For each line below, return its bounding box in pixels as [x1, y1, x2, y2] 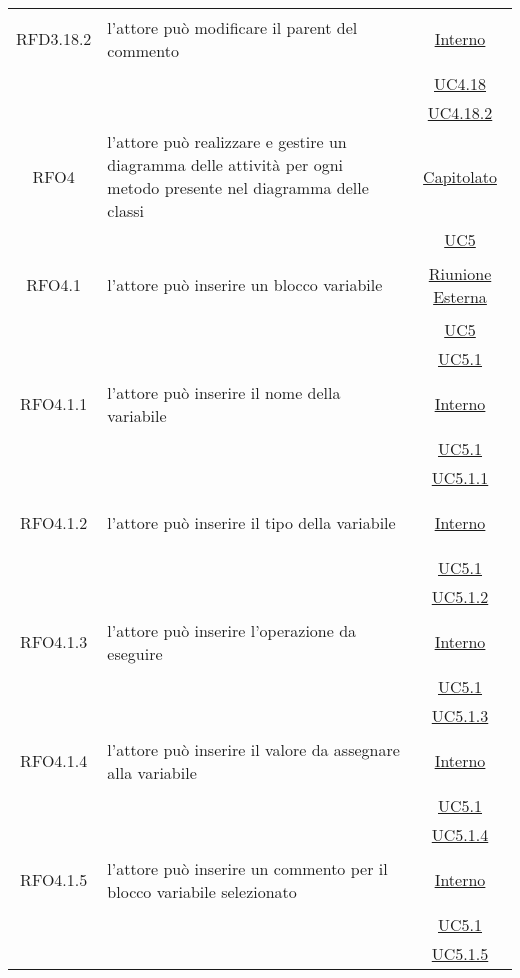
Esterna [433, 284, 487, 308]
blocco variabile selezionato [107, 879, 297, 903]
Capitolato [423, 164, 497, 188]
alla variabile [107, 760, 197, 784]
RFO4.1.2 [20, 511, 88, 534]
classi [107, 199, 144, 222]
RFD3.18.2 [16, 27, 92, 50]
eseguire [107, 641, 163, 665]
